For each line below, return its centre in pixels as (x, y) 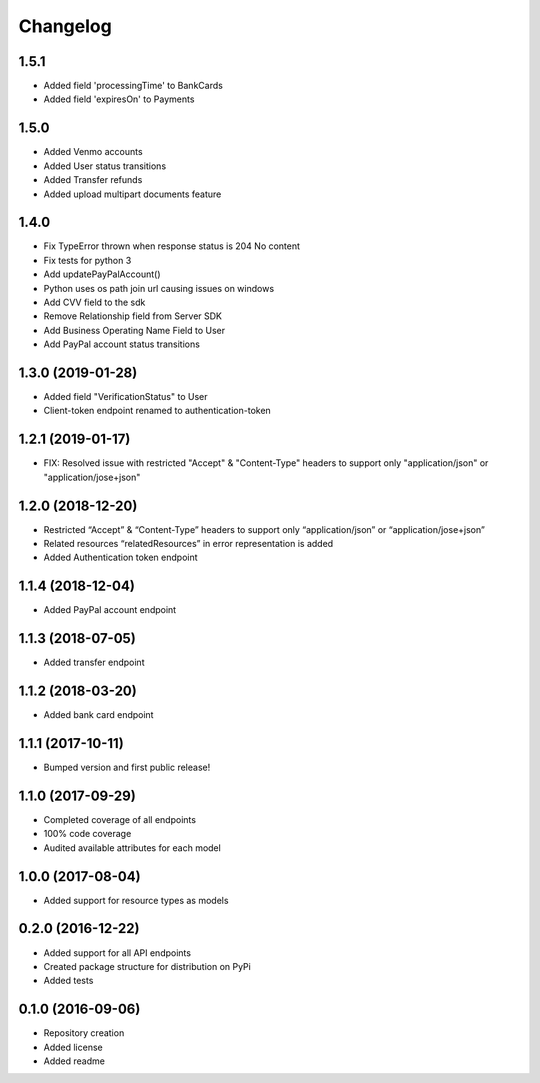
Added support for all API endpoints (117, 952)
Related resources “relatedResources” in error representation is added (188, 544)
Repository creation (84, 1033)
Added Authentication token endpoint (121, 557)
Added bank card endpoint (98, 715)
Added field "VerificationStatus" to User (125, 397)
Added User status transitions (105, 166)
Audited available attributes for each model (132, 847)
